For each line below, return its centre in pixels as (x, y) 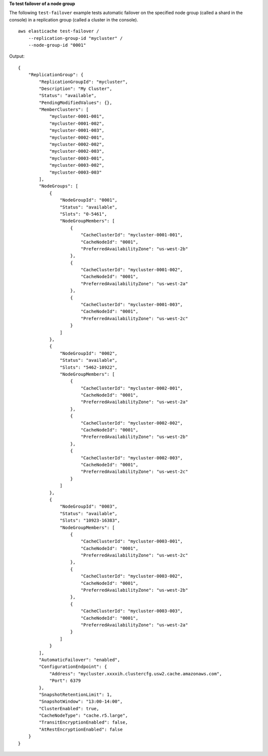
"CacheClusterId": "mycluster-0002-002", (132, 423)
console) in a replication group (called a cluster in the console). (74, 19)
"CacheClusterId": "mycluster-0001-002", (132, 270)
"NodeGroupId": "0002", (89, 353)
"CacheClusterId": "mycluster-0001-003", (132, 305)
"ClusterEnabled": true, (69, 708)
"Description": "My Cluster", (76, 89)
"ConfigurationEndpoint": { (73, 667)
